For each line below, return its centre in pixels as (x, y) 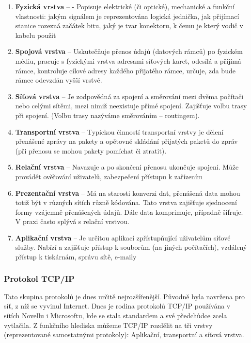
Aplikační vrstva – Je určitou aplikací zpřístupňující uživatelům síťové (123, 237)
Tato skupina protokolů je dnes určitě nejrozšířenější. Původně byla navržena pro (125, 296)
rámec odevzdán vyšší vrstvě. (59, 80)
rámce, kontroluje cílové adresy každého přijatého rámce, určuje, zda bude (125, 70)
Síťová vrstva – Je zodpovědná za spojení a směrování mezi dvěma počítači (129, 96)
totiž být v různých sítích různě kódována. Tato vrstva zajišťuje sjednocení (126, 202)
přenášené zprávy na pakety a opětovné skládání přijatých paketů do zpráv (126, 141)
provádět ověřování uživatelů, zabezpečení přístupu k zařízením (109, 176)
